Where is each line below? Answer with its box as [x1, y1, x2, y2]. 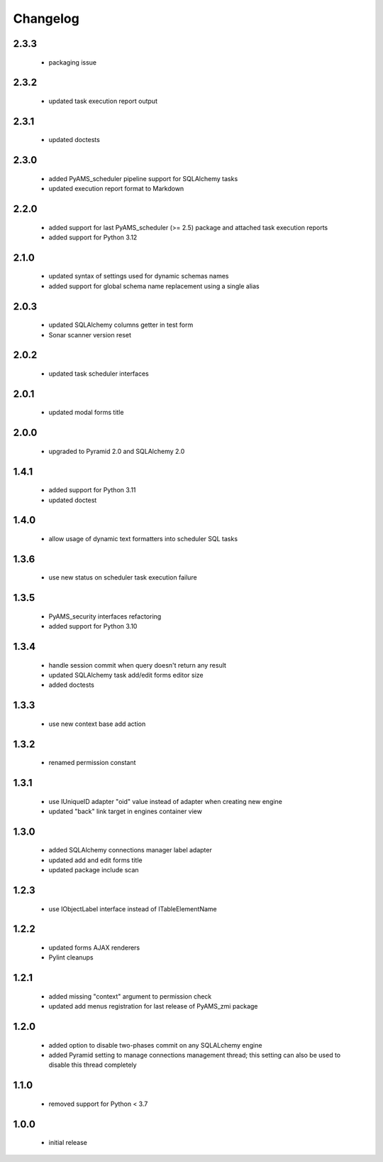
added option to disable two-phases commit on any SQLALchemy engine [48, 1041, 262, 1049]
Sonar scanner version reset [48, 330, 131, 339]
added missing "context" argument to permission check [48, 992, 212, 1001]
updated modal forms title [48, 408, 124, 417]
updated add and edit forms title [48, 856, 143, 864]
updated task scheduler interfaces [48, 369, 149, 378]
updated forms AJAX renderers [48, 943, 140, 952]
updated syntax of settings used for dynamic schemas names [48, 272, 229, 281]
